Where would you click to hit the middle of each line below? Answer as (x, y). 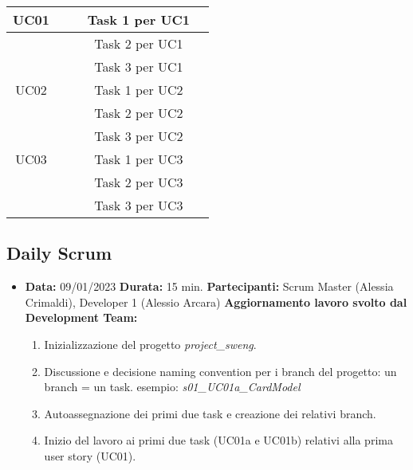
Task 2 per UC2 (139, 113)
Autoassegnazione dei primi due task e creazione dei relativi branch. (210, 413)
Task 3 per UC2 (139, 136)
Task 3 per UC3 (139, 205)
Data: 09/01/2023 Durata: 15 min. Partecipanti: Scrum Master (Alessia (209, 286)
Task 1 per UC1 (139, 20)
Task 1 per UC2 (139, 90)
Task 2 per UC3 (139, 182)
